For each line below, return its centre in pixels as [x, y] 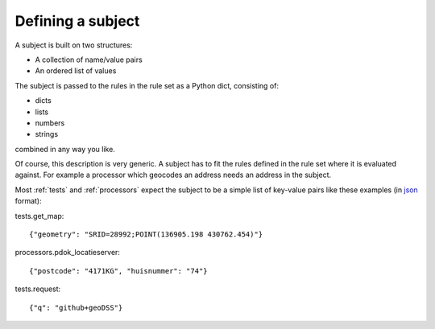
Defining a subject [77, 21]
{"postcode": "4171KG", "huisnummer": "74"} [119, 271]
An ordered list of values [76, 71]
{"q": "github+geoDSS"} [76, 307]
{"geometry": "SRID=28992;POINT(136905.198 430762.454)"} [146, 234]
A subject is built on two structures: [74, 45]
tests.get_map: [39, 216]
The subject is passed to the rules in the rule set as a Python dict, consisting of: [147, 85]
